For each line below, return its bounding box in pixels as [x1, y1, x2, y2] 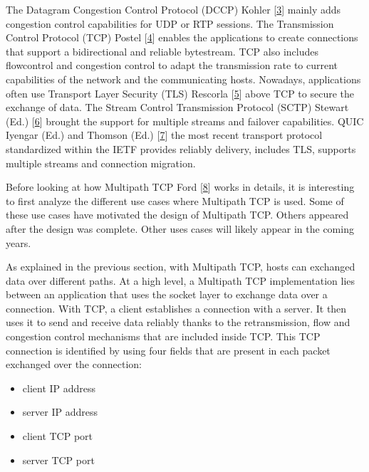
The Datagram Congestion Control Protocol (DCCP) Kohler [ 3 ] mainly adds [6, 2, 341, 16]
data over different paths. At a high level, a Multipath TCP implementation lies [6, 273, 355, 288]
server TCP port [22, 452, 95, 467]
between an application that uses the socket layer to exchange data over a [6, 287, 328, 302]
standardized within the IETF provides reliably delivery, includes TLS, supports [6, 141, 356, 156]
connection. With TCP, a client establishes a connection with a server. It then [6, 300, 347, 315]
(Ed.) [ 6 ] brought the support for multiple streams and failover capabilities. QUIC [6, 113, 364, 128]
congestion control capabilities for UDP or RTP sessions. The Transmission [6, 16, 334, 31]
